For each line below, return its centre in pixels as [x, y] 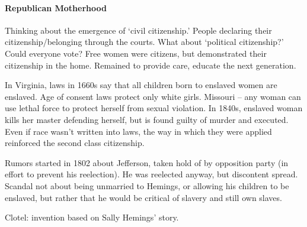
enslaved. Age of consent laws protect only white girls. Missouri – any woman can [153, 96]
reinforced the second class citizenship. [75, 143]
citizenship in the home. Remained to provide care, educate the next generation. [151, 65]
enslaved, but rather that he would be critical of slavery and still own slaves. [143, 197]
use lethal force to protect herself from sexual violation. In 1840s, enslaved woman [154, 108]
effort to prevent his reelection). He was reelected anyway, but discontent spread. [151, 174]
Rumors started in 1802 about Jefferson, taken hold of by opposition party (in [147, 162]
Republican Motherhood [56, 7]
